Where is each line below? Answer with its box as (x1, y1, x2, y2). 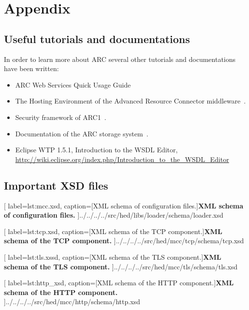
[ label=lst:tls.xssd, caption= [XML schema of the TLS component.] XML (4, 251, 221, 262)
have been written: (4, 63, 59, 74)
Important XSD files (4, 177, 108, 192)
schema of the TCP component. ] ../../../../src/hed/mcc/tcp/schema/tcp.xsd (4, 236, 244, 246)
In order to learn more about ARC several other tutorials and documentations (4, 54, 236, 64)
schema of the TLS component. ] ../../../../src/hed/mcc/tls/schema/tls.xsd (4, 261, 238, 271)
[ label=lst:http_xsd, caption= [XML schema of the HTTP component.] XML (4, 278, 234, 288)
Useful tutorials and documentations (4, 31, 190, 46)
